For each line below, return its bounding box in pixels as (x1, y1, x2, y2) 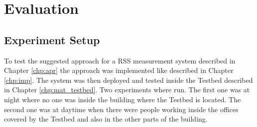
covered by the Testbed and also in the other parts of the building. (4, 114, 208, 124)
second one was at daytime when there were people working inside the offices (4, 104, 239, 114)
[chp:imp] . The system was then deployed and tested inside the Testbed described (4, 74, 253, 85)
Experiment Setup (4, 32, 100, 47)
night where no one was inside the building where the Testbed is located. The (4, 94, 241, 104)
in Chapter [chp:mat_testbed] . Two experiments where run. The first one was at (4, 84, 250, 95)
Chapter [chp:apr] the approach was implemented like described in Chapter (4, 65, 234, 75)
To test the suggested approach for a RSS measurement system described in (4, 55, 236, 65)
